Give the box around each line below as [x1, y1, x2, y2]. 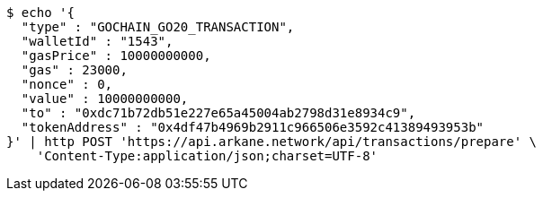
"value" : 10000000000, [21, 91, 189, 106]
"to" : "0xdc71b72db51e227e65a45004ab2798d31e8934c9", [21, 106, 416, 120]
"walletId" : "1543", [21, 34, 174, 48]
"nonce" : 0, [21, 77, 113, 91]
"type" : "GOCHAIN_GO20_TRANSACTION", [21, 20, 295, 34]
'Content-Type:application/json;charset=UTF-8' [36, 149, 378, 163]
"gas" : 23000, [21, 63, 128, 77]
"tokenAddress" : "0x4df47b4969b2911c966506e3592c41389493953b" [21, 120, 485, 134]
